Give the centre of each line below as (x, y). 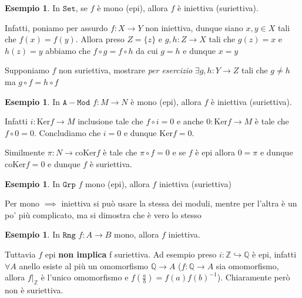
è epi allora (215, 152)
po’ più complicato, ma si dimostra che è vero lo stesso (103, 214)
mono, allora (137, 234)
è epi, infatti (274, 254)
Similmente (25, 152)
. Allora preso (100, 39)
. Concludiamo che (67, 132)
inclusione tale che (110, 121)
